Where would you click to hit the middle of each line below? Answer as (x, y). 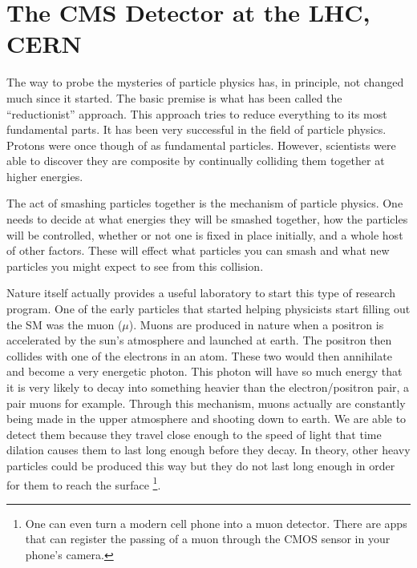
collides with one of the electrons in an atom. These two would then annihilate (199, 355)
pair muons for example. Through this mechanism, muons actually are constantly (206, 403)
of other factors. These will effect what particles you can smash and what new (198, 250)
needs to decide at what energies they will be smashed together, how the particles (207, 219)
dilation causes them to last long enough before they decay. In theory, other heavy (208, 450)
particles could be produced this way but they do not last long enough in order (201, 465)
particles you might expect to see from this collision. (135, 266)
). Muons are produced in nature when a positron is (256, 324)
